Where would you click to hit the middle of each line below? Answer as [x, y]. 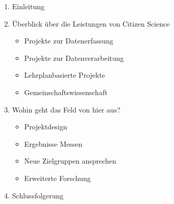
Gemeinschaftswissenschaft [66, 92]
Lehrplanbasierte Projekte [65, 75]
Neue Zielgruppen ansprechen [70, 161]
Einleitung [28, 6]
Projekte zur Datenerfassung [69, 41]
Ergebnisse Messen [53, 143]
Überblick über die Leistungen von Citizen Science [91, 23]
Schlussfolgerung [38, 195]
